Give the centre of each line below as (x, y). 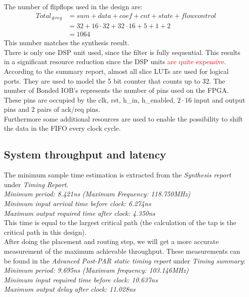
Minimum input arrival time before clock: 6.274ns (78, 203)
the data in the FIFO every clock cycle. (62, 128)
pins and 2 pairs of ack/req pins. (52, 109)
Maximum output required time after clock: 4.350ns (80, 213)
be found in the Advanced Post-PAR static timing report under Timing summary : (125, 260)
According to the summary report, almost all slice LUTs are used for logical (116, 71)
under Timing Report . (36, 184)
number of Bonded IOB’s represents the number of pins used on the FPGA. (117, 90)
